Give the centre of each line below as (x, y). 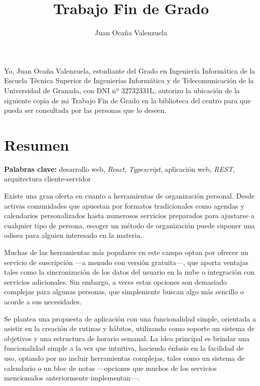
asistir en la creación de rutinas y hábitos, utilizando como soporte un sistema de (129, 328)
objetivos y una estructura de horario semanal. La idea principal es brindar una (127, 338)
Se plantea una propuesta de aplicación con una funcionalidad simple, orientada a (130, 318)
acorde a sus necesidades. (43, 301)
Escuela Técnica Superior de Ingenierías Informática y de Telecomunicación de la (129, 80)
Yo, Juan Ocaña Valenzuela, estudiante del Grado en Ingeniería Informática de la (130, 70)
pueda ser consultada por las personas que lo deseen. (85, 110)
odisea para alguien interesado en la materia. (73, 235)
